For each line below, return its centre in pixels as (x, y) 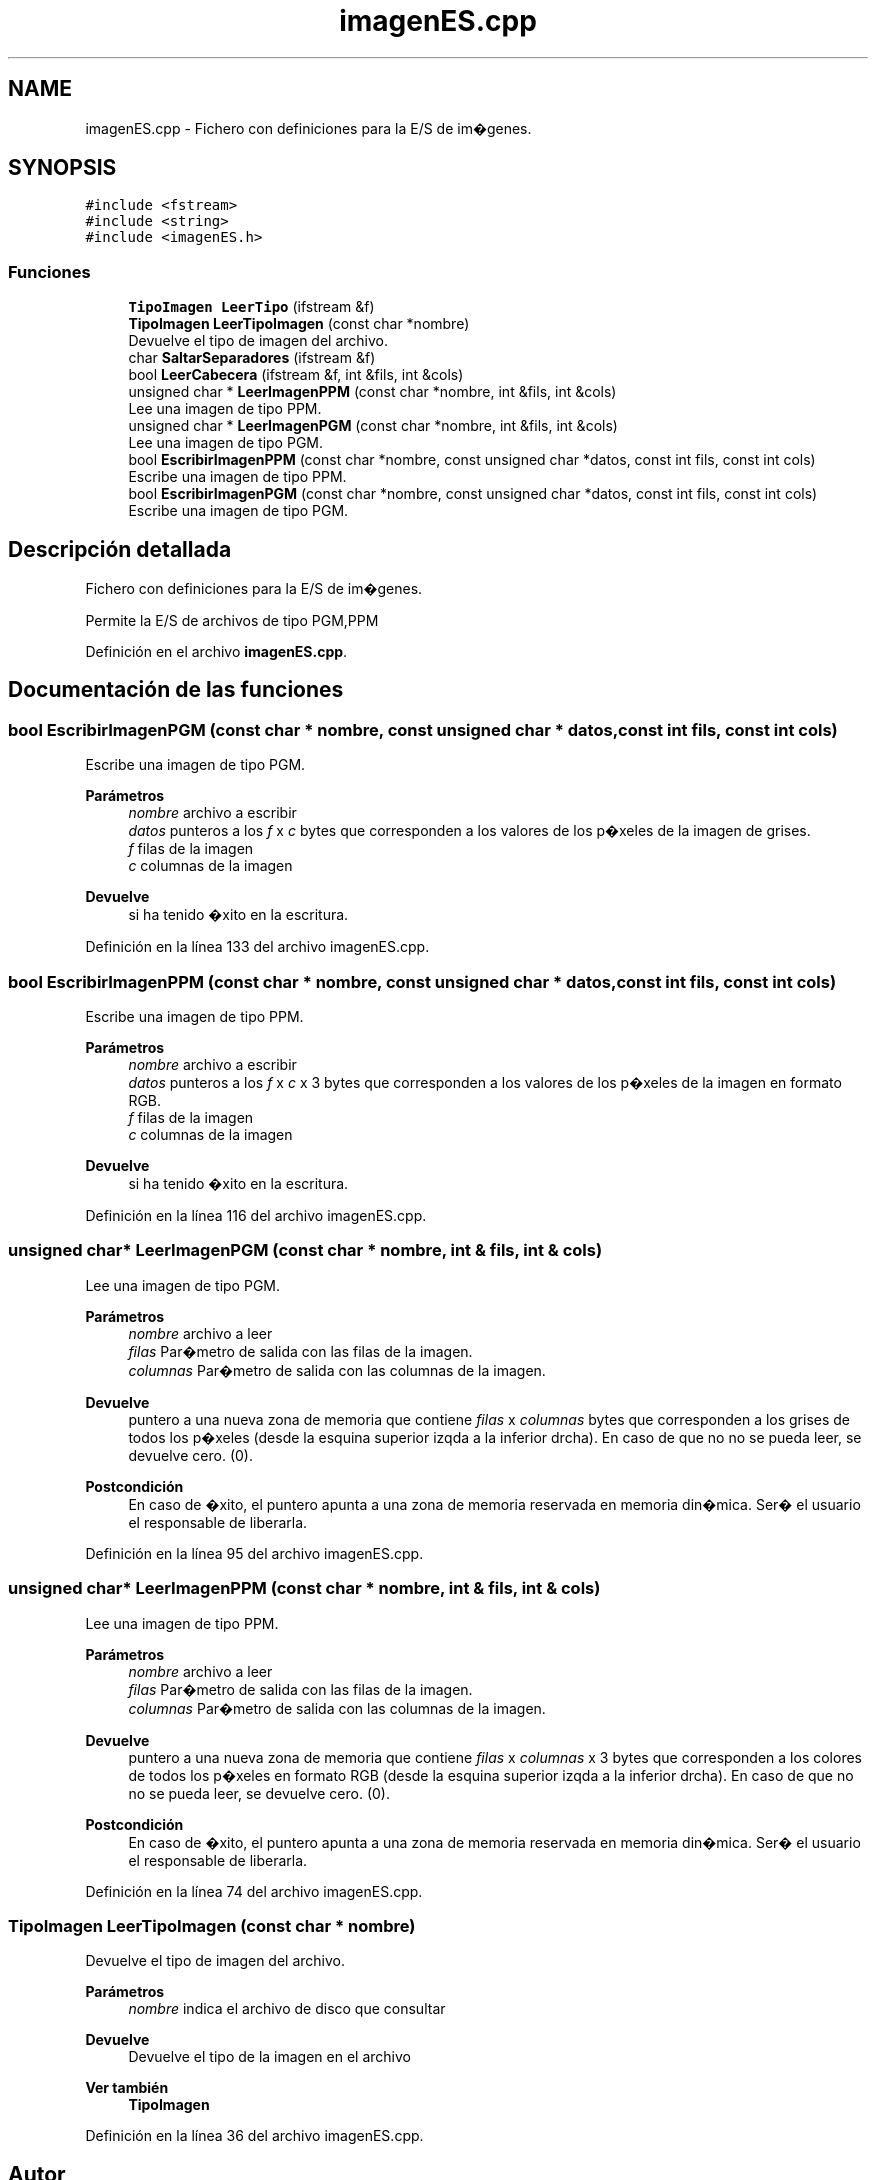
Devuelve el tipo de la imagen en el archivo (269, 2057)
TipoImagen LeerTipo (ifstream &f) (251, 307)
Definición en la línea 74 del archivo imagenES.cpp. (254, 1891)
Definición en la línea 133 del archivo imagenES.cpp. (257, 947)
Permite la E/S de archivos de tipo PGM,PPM (232, 621)
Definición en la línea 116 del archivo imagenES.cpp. (256, 1215)
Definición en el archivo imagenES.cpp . (216, 652)
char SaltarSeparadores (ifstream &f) (252, 358)
